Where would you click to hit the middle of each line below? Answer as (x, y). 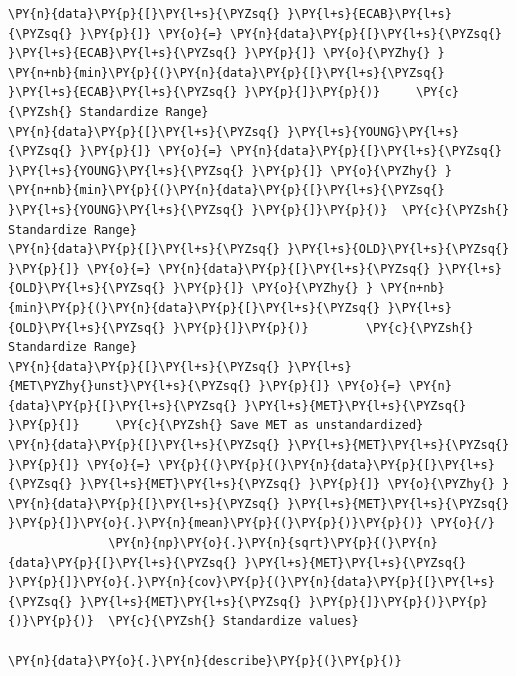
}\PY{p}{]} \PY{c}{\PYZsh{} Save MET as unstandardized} (216, 425)
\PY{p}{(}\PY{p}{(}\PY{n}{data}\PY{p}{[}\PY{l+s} (326, 464)
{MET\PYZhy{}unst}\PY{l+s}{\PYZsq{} (130, 386)
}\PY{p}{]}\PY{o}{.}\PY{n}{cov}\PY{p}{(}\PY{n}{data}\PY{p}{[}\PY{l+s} (251, 582)
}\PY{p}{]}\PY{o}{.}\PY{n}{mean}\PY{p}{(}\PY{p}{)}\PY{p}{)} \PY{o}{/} (251, 523)
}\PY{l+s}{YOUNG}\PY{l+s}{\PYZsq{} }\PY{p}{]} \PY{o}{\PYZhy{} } (230, 170)
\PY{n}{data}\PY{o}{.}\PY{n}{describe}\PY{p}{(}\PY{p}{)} (205, 660)
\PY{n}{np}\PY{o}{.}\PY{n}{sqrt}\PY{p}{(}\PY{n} (273, 543)
